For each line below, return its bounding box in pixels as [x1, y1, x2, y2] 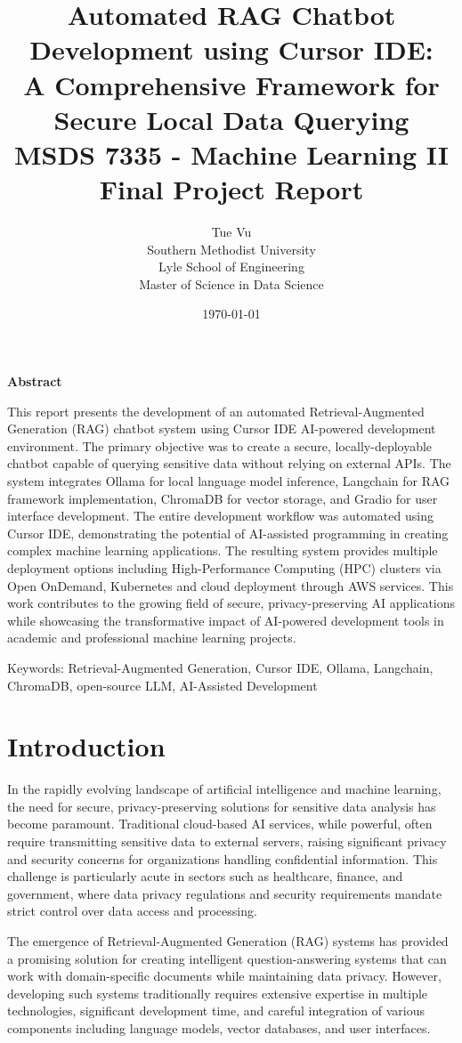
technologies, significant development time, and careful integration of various [7, 1001, 425, 1020]
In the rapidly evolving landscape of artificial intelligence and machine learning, [7, 780, 442, 798]
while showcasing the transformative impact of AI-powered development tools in [7, 610, 444, 629]
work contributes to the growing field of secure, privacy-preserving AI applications [7, 594, 456, 612]
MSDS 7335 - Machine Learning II [13, 135, 450, 172]
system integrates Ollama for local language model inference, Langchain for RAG [7, 472, 450, 489]
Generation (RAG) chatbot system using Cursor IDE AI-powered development [7, 419, 436, 438]
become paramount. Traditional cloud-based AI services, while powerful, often [7, 814, 433, 833]
